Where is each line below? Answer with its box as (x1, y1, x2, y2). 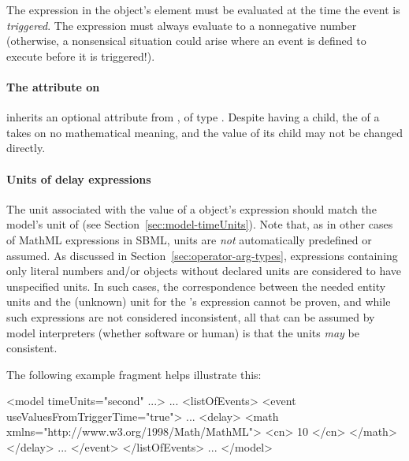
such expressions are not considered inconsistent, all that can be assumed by (6, 308, 375, 325)
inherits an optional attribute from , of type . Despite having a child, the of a (6, 109, 380, 125)
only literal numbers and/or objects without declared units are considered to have (6, 262, 402, 279)
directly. (6, 139, 46, 156)
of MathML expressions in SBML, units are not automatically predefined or (6, 231, 372, 247)
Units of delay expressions (6, 170, 151, 187)
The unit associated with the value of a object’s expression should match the (6, 200, 377, 217)
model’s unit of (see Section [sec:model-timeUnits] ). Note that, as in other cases (6, 216, 393, 232)
